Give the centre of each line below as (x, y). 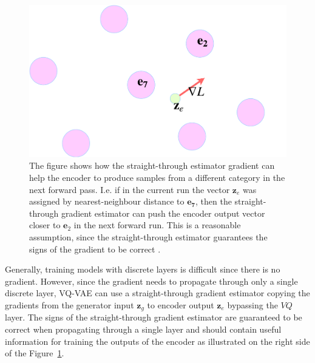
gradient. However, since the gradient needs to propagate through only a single (151, 281)
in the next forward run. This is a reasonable (157, 225)
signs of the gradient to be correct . (95, 249)
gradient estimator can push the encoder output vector (163, 213)
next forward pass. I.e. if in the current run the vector (130, 189)
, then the (213, 201)
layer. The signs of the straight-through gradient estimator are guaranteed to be (154, 317)
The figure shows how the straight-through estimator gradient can (152, 165)
